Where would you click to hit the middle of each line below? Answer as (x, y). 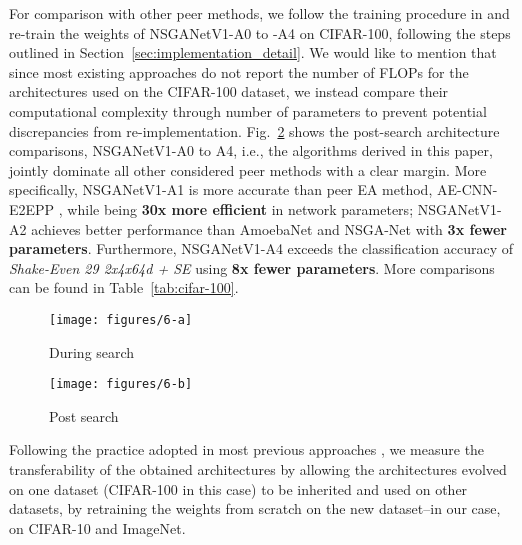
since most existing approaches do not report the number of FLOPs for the (239, 71)
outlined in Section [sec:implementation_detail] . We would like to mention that (253, 52)
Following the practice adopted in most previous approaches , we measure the (247, 449)
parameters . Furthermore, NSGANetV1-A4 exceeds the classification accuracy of (261, 248)
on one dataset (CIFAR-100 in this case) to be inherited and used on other (238, 488)
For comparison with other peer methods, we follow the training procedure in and (259, 13)
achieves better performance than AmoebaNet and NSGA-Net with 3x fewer (269, 228)
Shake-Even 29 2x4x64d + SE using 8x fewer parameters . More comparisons (252, 267)
